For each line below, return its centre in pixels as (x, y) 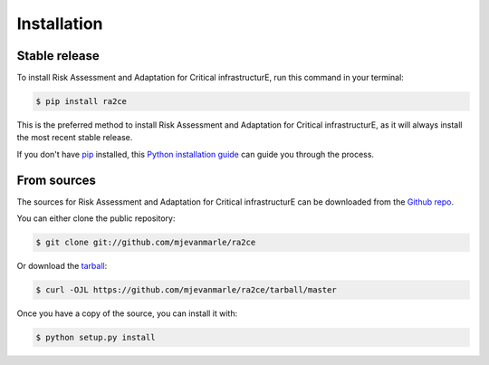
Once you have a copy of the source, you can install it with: (127, 313)
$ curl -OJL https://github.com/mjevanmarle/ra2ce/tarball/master (186, 290)
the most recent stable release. (75, 138)
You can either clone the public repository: (96, 218)
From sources (57, 180)
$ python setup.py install (96, 338)
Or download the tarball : (62, 266)
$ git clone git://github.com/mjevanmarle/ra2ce (146, 243)
